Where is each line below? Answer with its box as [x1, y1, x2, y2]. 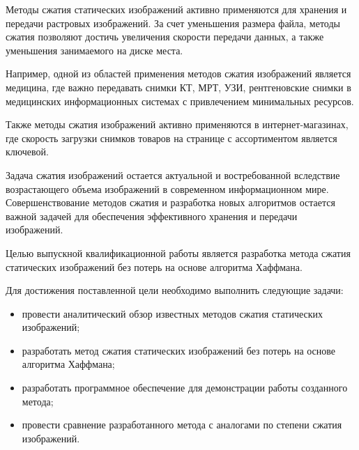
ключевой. [6, 144, 49, 159]
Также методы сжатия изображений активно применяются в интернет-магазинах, [6, 117, 349, 132]
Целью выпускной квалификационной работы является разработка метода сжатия [6, 245, 351, 260]
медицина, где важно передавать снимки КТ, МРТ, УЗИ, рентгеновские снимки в [6, 79, 351, 94]
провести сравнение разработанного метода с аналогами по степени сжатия [22, 417, 342, 432]
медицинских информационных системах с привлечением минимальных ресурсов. [6, 93, 354, 108]
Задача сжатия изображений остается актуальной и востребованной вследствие [6, 167, 340, 182]
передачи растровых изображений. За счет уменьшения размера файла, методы [6, 15, 340, 30]
